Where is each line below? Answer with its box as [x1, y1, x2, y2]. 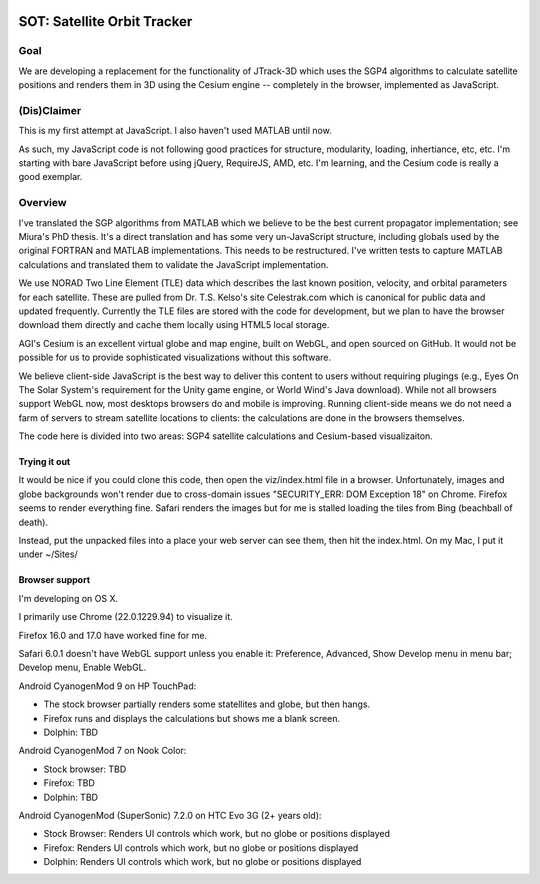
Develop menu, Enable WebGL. [18, 661, 147, 674]
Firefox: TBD [43, 777, 95, 789]
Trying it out [18, 456, 71, 468]
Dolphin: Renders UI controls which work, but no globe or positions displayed [43, 856, 362, 868]
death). [18, 516, 49, 528]
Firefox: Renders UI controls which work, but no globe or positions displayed [43, 841, 359, 854]
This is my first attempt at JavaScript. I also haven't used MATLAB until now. [18, 125, 332, 137]
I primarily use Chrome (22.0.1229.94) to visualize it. [18, 611, 234, 623]
